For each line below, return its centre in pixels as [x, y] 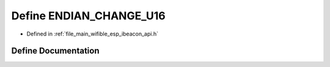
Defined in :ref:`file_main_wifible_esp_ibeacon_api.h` [93, 34]
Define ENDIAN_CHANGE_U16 [88, 16]
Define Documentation [55, 51]
